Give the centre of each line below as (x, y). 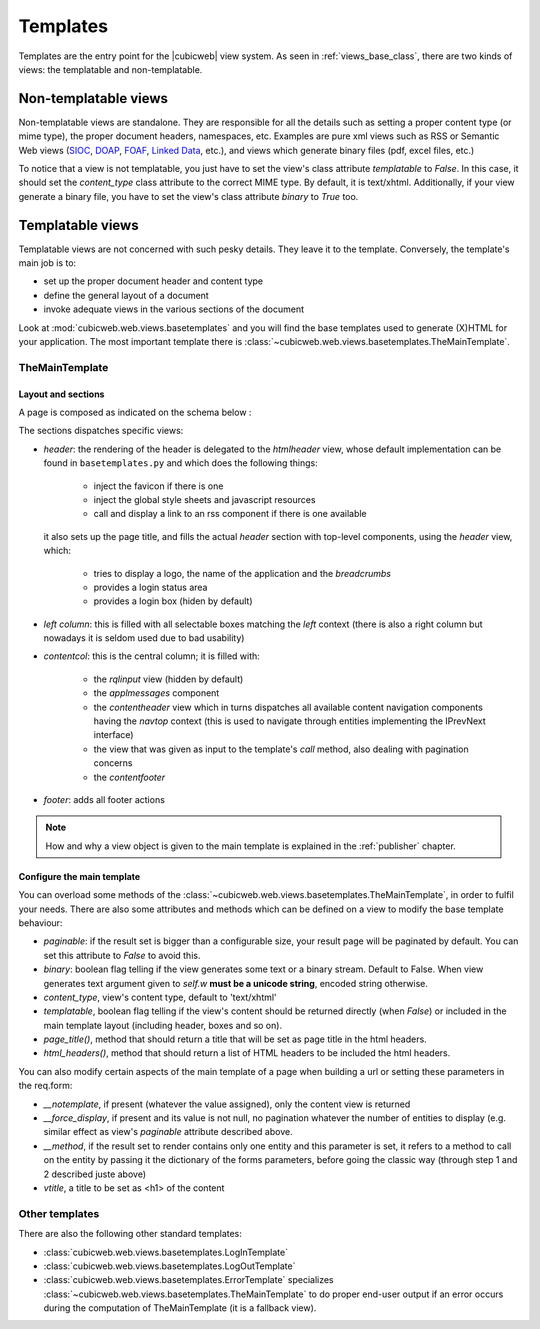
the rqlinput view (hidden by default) (168, 679)
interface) (113, 735)
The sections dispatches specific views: (101, 431)
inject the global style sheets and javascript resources (204, 499)
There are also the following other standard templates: (130, 1234)
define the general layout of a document (126, 295)
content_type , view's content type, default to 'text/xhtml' (160, 997)
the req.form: (45, 1086)
